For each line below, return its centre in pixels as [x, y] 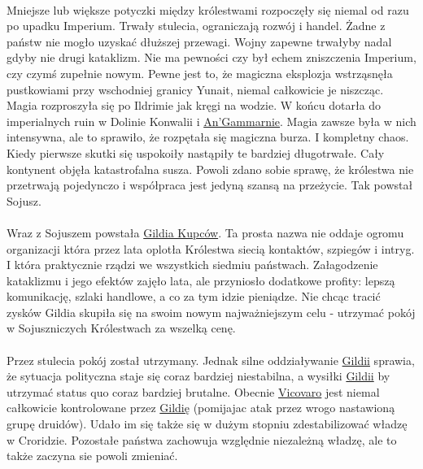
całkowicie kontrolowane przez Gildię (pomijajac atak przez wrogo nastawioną [201, 408]
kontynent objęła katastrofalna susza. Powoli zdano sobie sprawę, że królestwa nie [210, 169]
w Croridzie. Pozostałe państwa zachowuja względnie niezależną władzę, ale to [202, 439]
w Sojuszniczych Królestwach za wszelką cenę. [121, 328]
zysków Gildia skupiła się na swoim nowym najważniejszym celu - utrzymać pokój [211, 312]
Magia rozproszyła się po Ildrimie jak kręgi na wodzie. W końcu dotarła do [194, 105]
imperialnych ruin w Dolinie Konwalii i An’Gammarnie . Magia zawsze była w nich [211, 121]
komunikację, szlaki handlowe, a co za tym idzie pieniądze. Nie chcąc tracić [194, 296]
